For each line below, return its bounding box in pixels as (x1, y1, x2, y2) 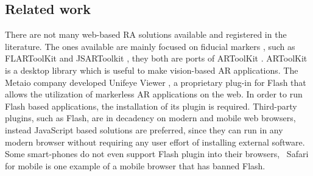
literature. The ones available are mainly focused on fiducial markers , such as (5, 40, 295, 52)
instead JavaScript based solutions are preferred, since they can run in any (5, 123, 283, 136)
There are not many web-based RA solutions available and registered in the (5, 28, 287, 41)
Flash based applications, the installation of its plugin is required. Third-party (5, 99, 297, 112)
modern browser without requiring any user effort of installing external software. (5, 135, 305, 148)
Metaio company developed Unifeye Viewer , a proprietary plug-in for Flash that (5, 76, 306, 88)
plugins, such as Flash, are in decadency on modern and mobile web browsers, (5, 111, 296, 124)
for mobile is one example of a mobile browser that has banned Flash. (5, 159, 266, 172)
